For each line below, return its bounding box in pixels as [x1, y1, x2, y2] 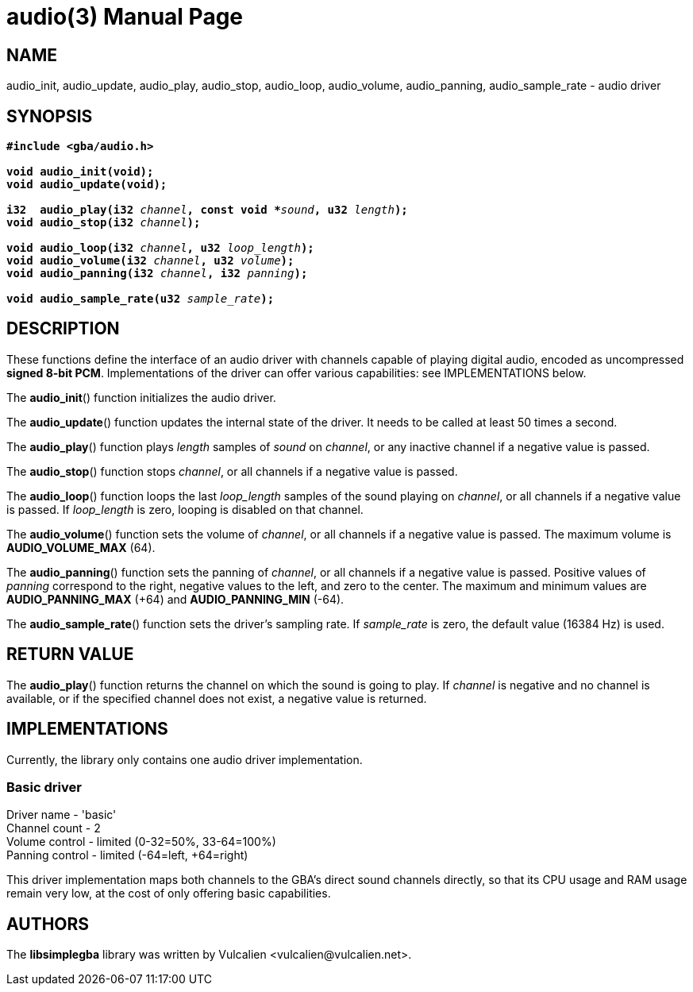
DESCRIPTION [6, 318, 120, 339]
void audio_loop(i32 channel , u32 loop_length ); [6, 241, 314, 255]
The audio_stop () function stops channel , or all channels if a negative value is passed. [6, 464, 458, 478]
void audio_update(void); [6, 178, 167, 191]
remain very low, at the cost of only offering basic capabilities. [6, 886, 331, 901]
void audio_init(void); [6, 165, 154, 179]
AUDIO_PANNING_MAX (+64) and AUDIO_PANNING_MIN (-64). [6, 592, 345, 606]
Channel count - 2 [6, 821, 101, 836]
